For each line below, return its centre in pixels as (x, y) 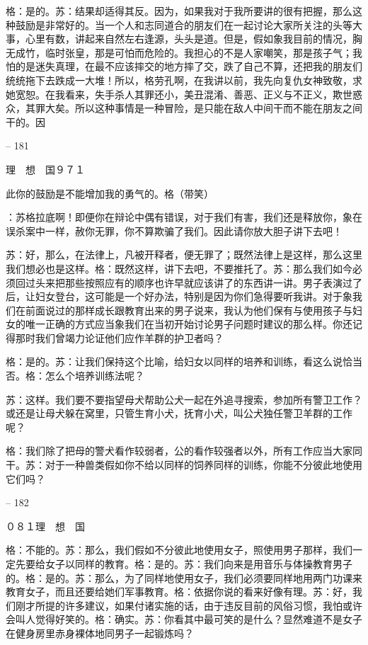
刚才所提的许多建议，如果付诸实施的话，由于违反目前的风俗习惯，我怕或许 (189, 605)
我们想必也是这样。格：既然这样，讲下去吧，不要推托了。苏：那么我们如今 (179, 268)
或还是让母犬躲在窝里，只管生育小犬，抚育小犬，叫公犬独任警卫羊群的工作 (179, 413)
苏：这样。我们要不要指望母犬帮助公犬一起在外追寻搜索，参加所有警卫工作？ (184, 399)
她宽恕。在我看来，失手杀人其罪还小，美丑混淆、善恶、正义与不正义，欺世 (179, 94)
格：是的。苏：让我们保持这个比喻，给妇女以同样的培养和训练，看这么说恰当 (184, 361)
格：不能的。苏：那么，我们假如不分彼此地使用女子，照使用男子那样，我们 (179, 550)
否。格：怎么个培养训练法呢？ (75, 376)
